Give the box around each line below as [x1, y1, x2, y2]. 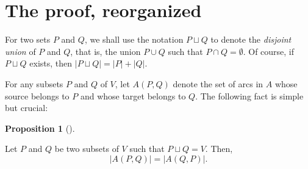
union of [5, 45, 36, 57]
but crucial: [5, 101, 48, 114]
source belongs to [5, 89, 70, 102]
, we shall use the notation [84, 33, 184, 46]
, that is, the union [70, 45, 141, 57]
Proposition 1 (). [5, 121, 75, 134]
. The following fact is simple [195, 89, 304, 102]
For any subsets [5, 77, 63, 90]
